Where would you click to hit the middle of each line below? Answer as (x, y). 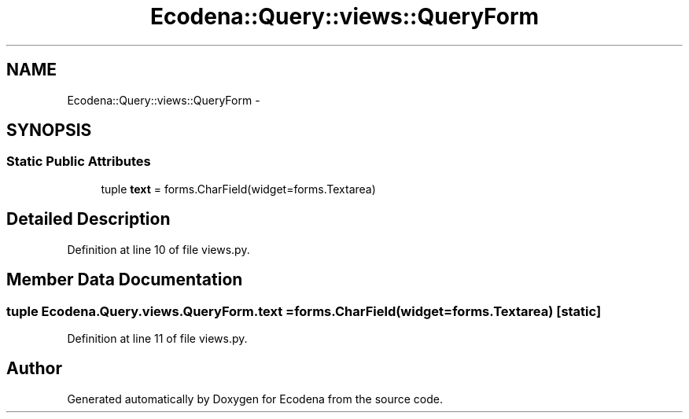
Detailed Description (88, 219)
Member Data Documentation (125, 280)
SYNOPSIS (49, 130)
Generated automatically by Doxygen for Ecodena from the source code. (255, 399)
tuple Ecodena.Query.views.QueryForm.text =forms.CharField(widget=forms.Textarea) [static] (304, 311)
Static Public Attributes (79, 162)
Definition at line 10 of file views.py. (158, 249)
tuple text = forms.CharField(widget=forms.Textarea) (238, 189)
